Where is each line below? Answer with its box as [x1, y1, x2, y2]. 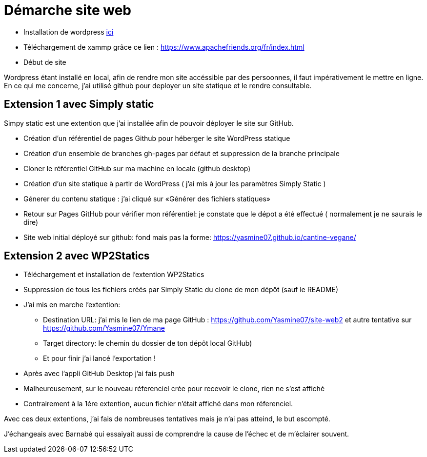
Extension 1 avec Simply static [4, 98, 154, 111]
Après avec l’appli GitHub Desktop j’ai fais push [23, 369, 175, 378]
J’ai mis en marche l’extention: [23, 300, 121, 309]
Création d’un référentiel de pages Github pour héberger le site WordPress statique [23, 134, 290, 142]
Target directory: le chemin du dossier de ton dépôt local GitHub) [43, 339, 252, 348]
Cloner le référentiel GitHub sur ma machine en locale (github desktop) [23, 164, 251, 173]
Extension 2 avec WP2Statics [4, 250, 150, 262]
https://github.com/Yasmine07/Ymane [43, 324, 165, 333]
